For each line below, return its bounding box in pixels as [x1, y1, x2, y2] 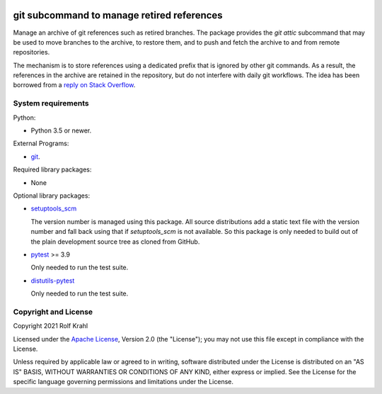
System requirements [13, 98, 89, 108]
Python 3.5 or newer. [30, 126, 92, 135]
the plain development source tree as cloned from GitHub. [30, 237, 200, 246]
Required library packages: [13, 165, 92, 174]
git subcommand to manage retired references [13, 9, 223, 21]
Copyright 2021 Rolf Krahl [13, 322, 88, 330]
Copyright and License [13, 307, 93, 317]
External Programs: [13, 139, 69, 148]
